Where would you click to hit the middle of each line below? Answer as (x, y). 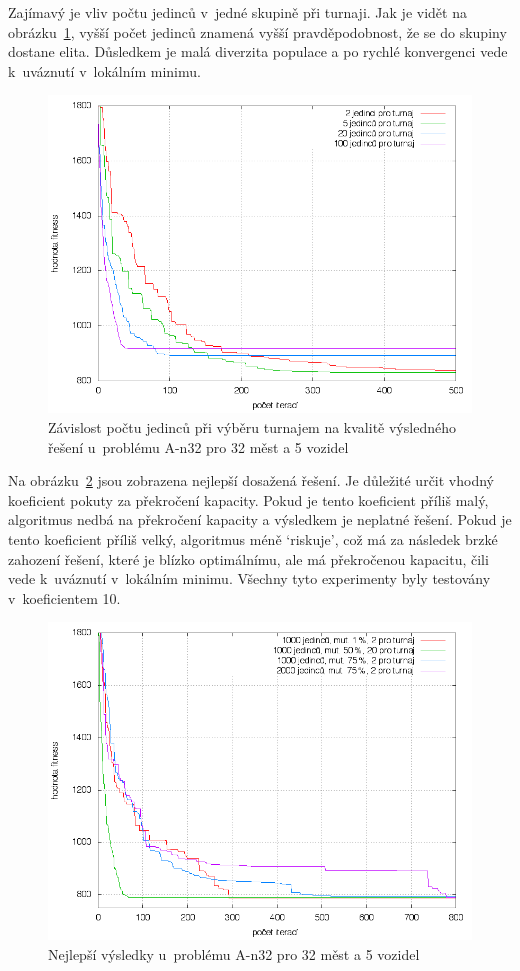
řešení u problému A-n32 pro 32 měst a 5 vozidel (198, 446)
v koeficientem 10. (64, 597)
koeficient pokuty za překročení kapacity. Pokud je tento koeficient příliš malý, (248, 499)
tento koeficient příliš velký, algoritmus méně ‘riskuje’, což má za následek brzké (253, 538)
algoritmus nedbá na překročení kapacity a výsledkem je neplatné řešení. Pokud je (260, 519)
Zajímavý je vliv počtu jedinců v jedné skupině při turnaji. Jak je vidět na (237, 12)
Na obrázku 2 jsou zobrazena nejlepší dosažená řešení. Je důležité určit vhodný (251, 480)
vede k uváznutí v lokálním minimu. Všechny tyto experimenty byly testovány (249, 578)
